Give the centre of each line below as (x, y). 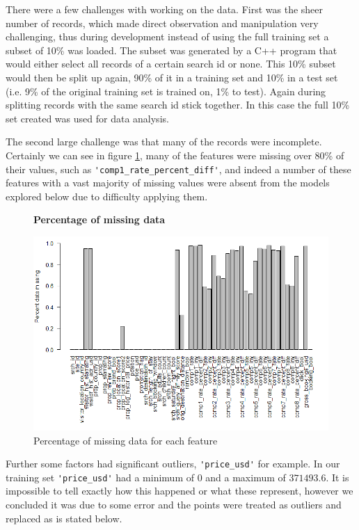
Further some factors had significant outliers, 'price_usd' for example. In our (173, 464)
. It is (337, 477)
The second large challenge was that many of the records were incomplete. (164, 142)
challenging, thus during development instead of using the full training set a (167, 37)
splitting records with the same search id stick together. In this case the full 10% (178, 105)
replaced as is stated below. (64, 518)
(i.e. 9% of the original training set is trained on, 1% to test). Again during (166, 91)
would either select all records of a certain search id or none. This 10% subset (171, 64)
